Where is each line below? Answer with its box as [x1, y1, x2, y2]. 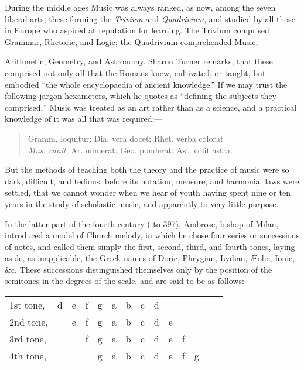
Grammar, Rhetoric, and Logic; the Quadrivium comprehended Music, [5, 35, 258, 47]
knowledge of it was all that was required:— [5, 112, 163, 125]
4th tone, [9, 349, 47, 363]
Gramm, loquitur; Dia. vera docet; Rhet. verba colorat [28, 132, 224, 144]
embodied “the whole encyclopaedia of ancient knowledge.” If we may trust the [5, 78, 288, 90]
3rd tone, [9, 332, 47, 346]
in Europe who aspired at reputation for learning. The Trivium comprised [5, 24, 269, 36]
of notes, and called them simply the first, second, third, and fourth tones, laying [5, 240, 295, 252]
